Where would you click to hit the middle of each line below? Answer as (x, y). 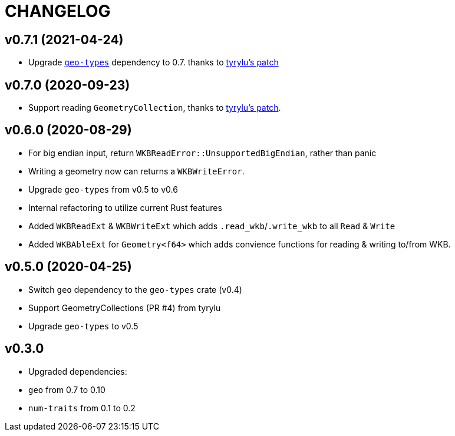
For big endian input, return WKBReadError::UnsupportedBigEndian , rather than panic (202, 153)
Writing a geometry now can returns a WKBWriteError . (136, 171)
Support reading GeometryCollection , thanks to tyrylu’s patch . (155, 108)
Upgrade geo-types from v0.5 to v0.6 (103, 189)
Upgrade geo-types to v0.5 (83, 326)
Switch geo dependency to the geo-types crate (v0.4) (135, 289)
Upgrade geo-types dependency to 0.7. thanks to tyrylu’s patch (154, 62)
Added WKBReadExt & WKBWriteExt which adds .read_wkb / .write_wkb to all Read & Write (212, 226)
